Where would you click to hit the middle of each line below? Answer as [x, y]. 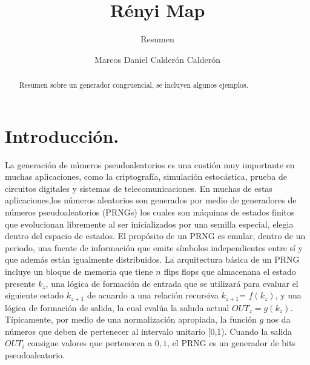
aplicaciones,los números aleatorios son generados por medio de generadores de [151, 200]
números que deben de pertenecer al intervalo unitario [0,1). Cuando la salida [149, 331]
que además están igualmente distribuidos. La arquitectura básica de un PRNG [152, 259]
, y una [288, 295]
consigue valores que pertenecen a [90, 343]
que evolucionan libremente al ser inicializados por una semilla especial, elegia [149, 224]
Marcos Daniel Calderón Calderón [157, 59]
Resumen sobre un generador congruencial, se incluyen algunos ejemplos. [134, 85]
